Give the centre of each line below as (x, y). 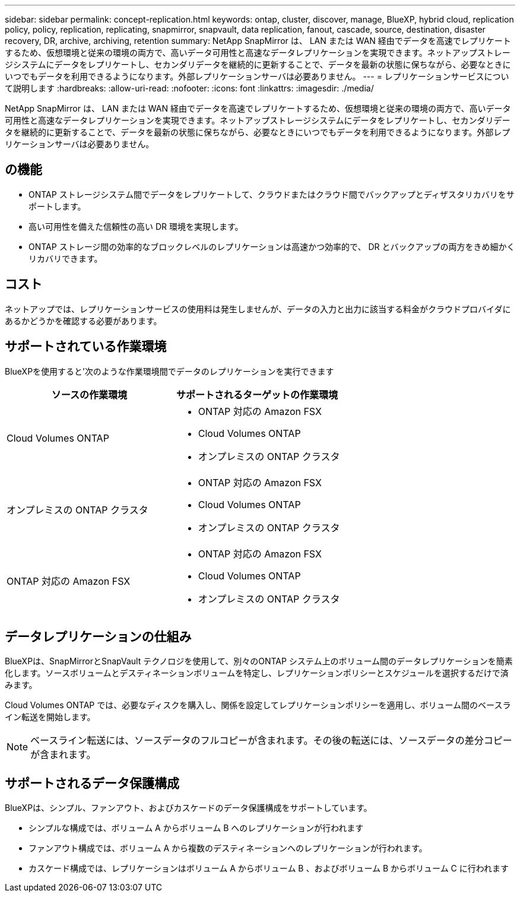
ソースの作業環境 (89, 394)
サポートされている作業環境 (86, 347)
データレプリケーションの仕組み (98, 636)
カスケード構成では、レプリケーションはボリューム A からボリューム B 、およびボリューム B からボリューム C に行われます (269, 869)
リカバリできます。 (66, 258)
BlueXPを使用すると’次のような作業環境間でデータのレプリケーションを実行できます (169, 371)
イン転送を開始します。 (50, 717)
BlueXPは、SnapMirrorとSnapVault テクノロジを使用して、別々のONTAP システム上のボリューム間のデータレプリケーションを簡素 (259, 661)
